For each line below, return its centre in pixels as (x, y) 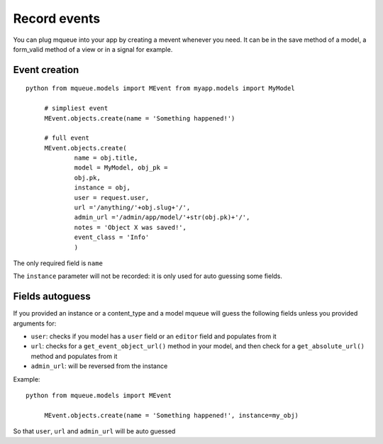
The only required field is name (58, 263)
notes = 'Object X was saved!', (131, 227)
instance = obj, (102, 188)
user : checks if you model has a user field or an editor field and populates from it (154, 336)
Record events (57, 18)
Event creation (46, 70)
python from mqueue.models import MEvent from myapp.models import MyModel (160, 88)
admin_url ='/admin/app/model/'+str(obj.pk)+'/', (162, 217)
